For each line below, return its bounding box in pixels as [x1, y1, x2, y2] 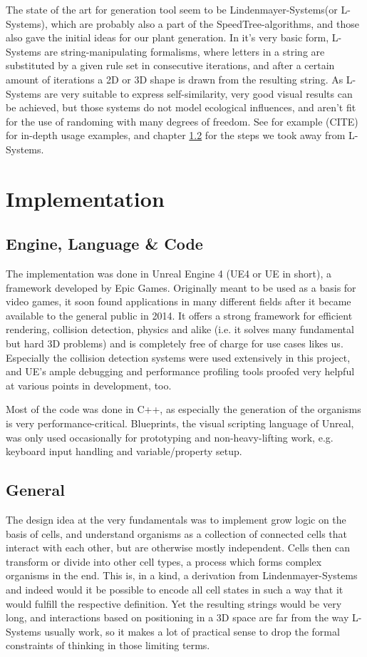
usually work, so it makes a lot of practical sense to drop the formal [44, 623, 340, 638]
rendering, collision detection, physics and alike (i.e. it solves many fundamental [6, 322, 354, 337]
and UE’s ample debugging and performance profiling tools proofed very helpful [6, 364, 355, 379]
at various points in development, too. [6, 377, 172, 392]
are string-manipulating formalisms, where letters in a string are [44, 44, 325, 58]
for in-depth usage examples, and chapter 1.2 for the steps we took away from [6, 128, 346, 143]
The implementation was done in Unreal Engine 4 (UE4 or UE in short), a [6, 266, 332, 281]
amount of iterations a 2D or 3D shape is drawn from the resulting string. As [6, 71, 343, 86]
